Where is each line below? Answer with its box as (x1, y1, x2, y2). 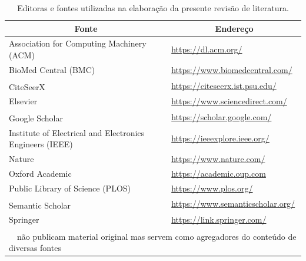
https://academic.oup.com (171, 167, 266, 179)
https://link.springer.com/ (171, 213, 267, 226)
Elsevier (9, 95, 38, 107)
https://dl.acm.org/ (171, 43, 242, 55)
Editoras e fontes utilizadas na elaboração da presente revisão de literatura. (17, 2, 289, 14)
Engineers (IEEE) (9, 138, 73, 150)
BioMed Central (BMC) (9, 63, 95, 75)
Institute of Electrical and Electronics (9, 126, 145, 138)
